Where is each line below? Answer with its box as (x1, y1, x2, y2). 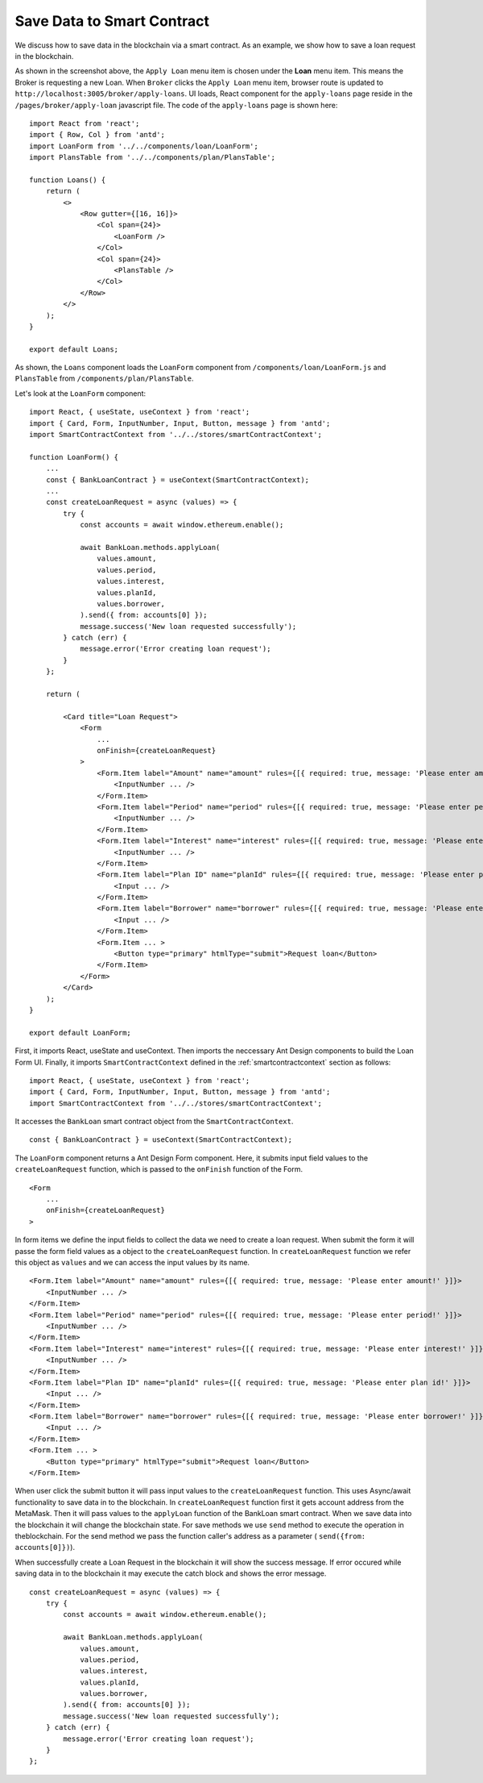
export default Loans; (29, 344, 119, 354)
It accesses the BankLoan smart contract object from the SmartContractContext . (14, 1117, 294, 1127)
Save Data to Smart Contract (14, 12, 209, 30)
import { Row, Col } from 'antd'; (29, 130, 165, 140)
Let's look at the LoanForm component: (14, 388, 147, 398)
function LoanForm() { (29, 452, 119, 461)
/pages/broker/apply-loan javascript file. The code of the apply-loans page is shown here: (14, 100, 338, 110)
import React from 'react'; (29, 119, 140, 128)
